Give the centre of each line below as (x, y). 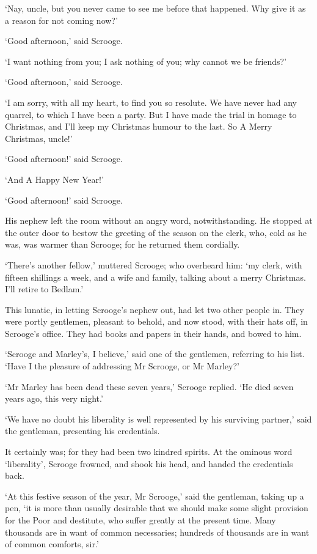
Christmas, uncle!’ (39, 138)
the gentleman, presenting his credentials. (82, 431)
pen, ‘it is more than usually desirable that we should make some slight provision (157, 508)
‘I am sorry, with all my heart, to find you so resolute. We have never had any (151, 102)
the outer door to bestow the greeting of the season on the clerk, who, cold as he (156, 232)
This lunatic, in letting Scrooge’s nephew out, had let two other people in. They (155, 309)
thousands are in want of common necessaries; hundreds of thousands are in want (157, 532)
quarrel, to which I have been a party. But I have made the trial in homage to (151, 114)
